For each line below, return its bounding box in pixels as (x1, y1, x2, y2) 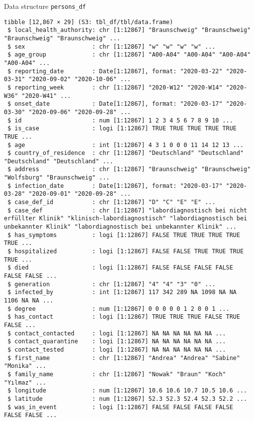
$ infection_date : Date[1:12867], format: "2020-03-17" (7, 182, 222, 189)
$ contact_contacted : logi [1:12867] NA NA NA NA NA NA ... (7, 330, 226, 337)
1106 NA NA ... (4, 297, 54, 304)
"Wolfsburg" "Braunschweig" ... (4, 174, 110, 181)
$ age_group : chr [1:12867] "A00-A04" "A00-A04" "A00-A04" (7, 51, 251, 59)
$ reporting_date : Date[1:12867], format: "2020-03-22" (7, 67, 222, 75)
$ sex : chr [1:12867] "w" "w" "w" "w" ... (7, 43, 216, 50)
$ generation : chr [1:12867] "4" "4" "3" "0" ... (7, 280, 216, 288)
